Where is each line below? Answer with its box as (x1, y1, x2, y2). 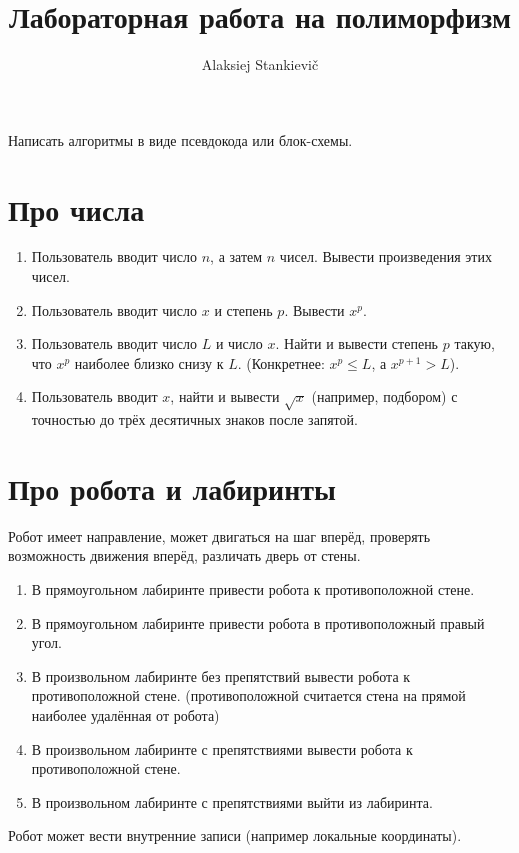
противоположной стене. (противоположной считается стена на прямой (31, 685, 466, 706)
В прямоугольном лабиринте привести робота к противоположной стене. (31, 579, 475, 600)
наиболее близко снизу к (74, 352, 224, 373)
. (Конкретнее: (237, 352, 325, 373)
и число (215, 333, 263, 354)
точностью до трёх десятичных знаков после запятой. (31, 409, 358, 430)
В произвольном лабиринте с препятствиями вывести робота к (31, 738, 413, 759)
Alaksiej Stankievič (201, 54, 319, 75)
